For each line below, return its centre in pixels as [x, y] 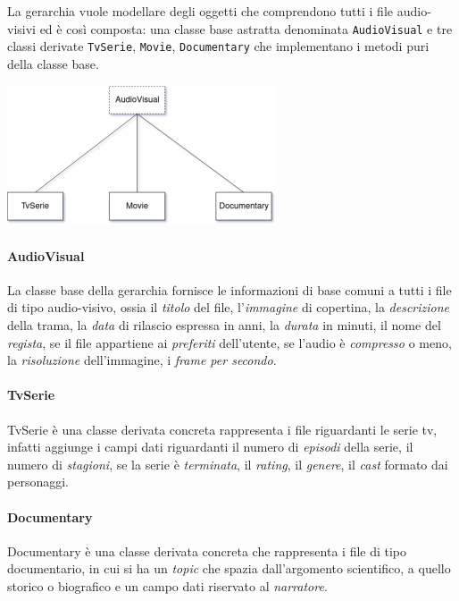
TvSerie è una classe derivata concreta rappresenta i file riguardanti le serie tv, [222, 429]
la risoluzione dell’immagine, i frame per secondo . [142, 360]
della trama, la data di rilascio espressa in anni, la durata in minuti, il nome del [224, 324]
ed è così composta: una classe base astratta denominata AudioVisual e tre [246, 28]
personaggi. [38, 482]
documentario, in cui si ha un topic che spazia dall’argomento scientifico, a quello [229, 568]
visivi [21, 28]
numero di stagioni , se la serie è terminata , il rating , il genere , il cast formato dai [228, 464]
